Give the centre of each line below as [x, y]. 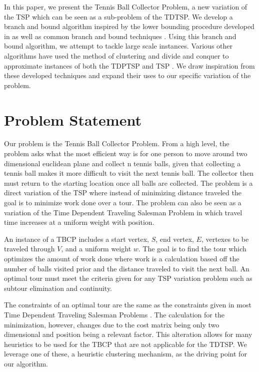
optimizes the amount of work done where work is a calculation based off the [122, 258]
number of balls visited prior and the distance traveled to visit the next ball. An [127, 268]
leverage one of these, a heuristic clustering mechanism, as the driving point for [125, 354]
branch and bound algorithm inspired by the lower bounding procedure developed [129, 26]
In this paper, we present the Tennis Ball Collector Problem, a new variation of [126, 7]
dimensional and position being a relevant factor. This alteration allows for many [128, 334]
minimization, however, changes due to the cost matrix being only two [112, 324]
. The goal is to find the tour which [192, 249]
